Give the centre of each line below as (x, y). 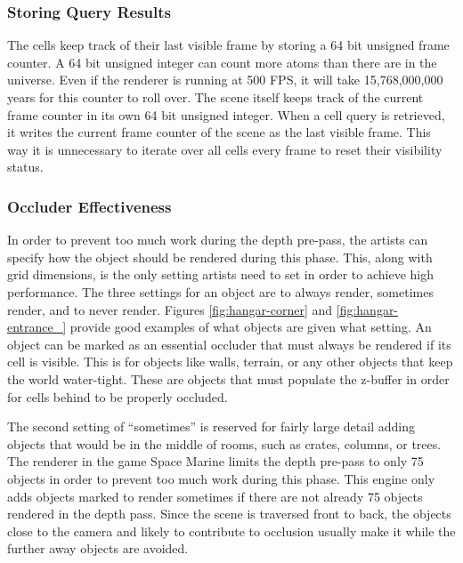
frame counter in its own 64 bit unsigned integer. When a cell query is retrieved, (226, 114)
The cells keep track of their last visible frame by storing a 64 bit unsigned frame (228, 45)
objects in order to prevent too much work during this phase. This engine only (221, 478)
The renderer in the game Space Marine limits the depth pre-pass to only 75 (215, 461)
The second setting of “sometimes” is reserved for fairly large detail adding (211, 426)
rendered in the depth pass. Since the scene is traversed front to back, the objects (229, 514)
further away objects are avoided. (98, 548)
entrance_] (37, 327)
